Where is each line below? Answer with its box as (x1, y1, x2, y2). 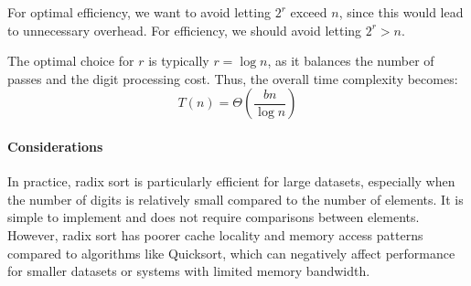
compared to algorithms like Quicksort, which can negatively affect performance (7, 243, 455, 262)
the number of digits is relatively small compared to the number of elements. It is (7, 189, 464, 208)
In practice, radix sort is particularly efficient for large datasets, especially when (7, 172, 455, 191)
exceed (290, 3, 327, 21)
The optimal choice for (7, 51, 134, 70)
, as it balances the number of (267, 51, 434, 70)
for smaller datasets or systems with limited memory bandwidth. (7, 261, 370, 281)
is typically (148, 51, 209, 70)
